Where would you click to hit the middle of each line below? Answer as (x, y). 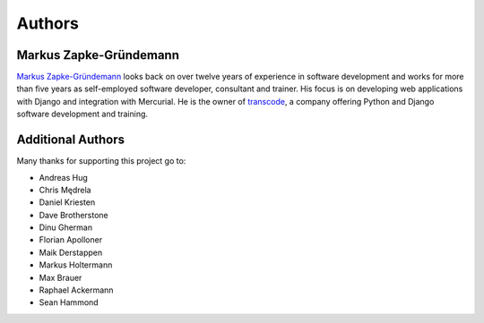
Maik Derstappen (71, 252)
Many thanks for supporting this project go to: (101, 161)
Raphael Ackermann (76, 290)
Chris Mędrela (65, 190)
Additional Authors (71, 140)
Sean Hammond (69, 302)
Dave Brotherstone (73, 215)
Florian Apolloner (71, 240)
